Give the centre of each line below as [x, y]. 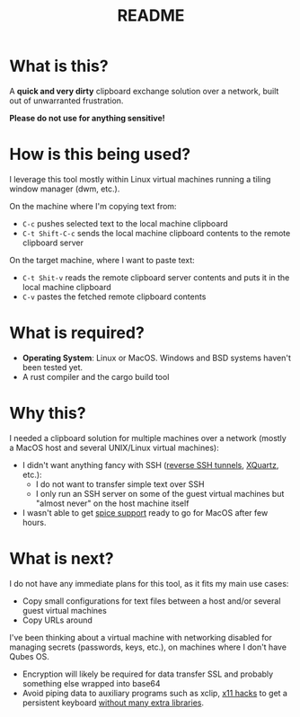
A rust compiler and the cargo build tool [96, 376]
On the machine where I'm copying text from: [93, 206]
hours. [34, 522]
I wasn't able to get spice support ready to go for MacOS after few [145, 512]
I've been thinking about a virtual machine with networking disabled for [141, 637]
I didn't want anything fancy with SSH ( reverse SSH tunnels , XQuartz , [150, 465]
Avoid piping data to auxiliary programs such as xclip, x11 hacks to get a [154, 693]
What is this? [59, 66]
